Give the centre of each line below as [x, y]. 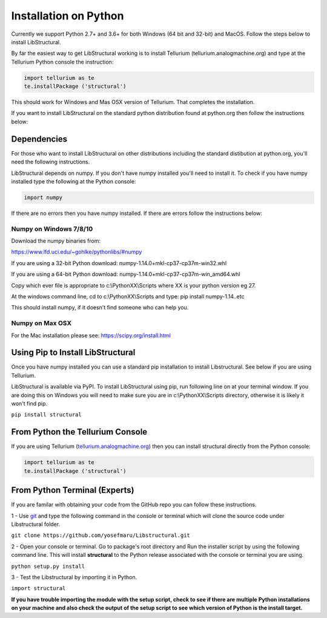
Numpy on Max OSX [41, 323]
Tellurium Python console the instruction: [62, 62]
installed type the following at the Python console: [74, 181]
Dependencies [39, 139]
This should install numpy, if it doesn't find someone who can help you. [100, 307]
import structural [38, 588]
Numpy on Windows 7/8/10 [52, 229]
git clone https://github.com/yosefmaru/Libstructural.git [101, 535]
